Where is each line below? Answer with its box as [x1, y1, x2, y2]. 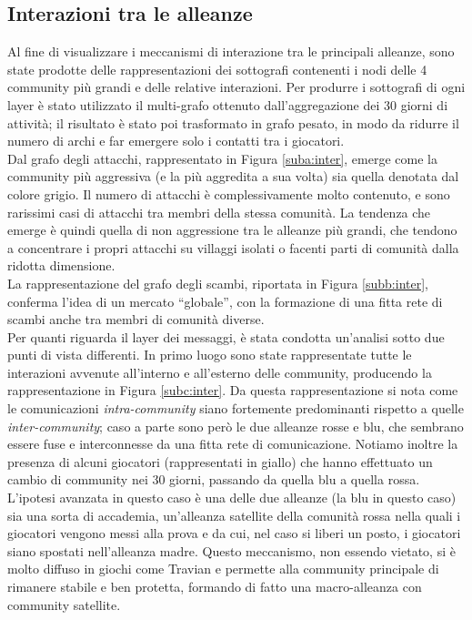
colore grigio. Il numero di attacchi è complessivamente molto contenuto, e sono [7, 184, 450, 203]
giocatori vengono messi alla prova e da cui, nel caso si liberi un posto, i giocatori [7, 523, 461, 543]
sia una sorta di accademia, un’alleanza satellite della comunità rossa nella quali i [7, 505, 461, 524]
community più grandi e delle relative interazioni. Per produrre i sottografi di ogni [7, 77, 466, 97]
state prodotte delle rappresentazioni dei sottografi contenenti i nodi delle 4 [7, 59, 427, 78]
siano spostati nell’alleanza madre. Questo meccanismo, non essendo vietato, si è [7, 541, 456, 560]
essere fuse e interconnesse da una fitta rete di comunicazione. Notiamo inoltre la [7, 434, 458, 453]
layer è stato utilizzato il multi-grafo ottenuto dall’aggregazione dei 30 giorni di [7, 95, 448, 114]
